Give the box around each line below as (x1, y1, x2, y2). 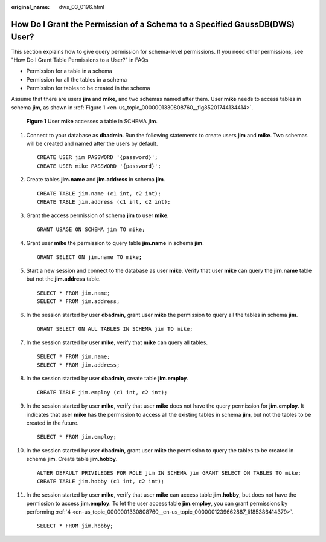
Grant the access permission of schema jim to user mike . (26, 212, 169, 219)
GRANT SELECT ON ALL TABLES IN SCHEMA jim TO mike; (37, 325, 193, 332)
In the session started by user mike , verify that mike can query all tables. (26, 339, 208, 346)
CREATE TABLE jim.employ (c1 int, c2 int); (37, 389, 168, 396)
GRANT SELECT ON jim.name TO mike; (37, 253, 142, 260)
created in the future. (26, 419, 79, 426)
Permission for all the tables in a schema (26, 76, 127, 83)
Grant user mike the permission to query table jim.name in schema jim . (26, 240, 205, 247)
